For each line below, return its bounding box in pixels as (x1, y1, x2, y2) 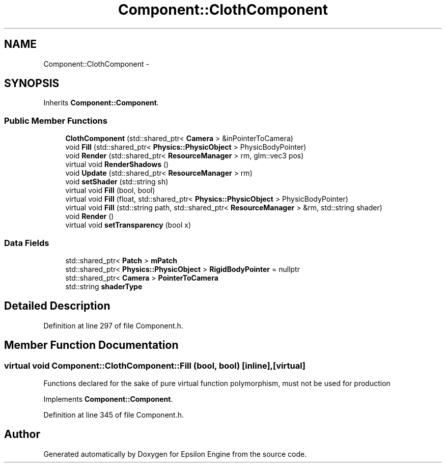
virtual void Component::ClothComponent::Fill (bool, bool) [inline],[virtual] (4, 360, 306, 371)
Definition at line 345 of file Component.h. (43, 410, 184, 419)
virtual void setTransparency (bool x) (65, 221, 191, 230)
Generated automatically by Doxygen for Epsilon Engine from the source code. (43, 449, 307, 458)
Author (4, 428, 40, 441)
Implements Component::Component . (43, 395, 173, 403)
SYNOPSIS (4, 77, 60, 90)
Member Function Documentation (4, 339, 179, 352)
